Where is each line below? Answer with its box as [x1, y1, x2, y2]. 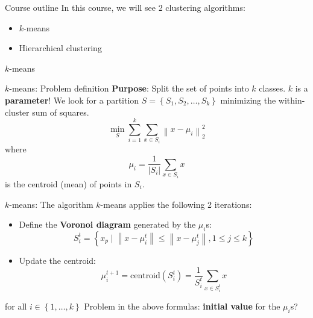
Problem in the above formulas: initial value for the [84, 299, 280, 312]
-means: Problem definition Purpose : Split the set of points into [9, 82, 249, 95]
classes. [259, 82, 286, 95]
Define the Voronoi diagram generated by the [19, 218, 196, 231]
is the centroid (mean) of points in [5, 177, 132, 190]
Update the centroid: [19, 254, 96, 266]
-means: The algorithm [9, 198, 93, 210]
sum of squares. [32, 105, 89, 118]
